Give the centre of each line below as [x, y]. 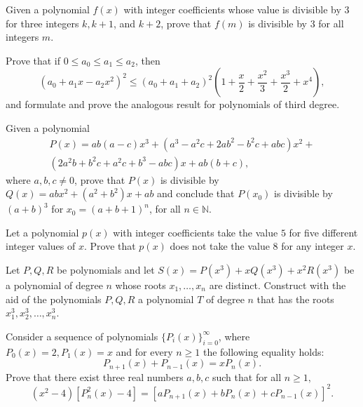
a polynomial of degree [54, 285]
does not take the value [220, 246]
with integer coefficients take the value [196, 232]
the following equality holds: [263, 351]
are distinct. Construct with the [278, 285]
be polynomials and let [105, 269]
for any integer [313, 246]
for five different [323, 232]
